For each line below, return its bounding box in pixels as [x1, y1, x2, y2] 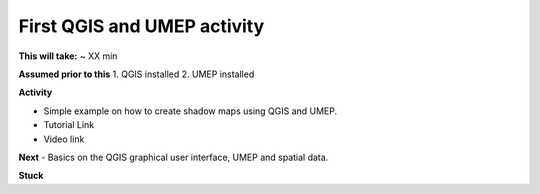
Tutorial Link [43, 119, 95, 131]
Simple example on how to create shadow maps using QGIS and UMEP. [43, 105, 338, 117]
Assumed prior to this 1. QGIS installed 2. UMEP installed [18, 68, 255, 80]
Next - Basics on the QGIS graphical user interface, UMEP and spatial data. [18, 151, 329, 163]
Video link [43, 133, 85, 145]
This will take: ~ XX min [18, 50, 118, 62]
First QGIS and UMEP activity [18, 15, 265, 37]
